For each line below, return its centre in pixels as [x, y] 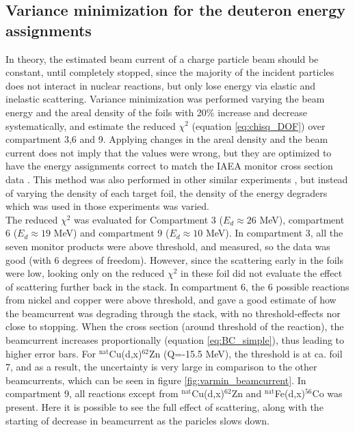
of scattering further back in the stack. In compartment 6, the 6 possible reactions [177, 286]
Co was [327, 393]
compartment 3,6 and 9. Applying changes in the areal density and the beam [167, 139]
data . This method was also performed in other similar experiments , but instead [177, 179]
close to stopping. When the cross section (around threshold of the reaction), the [175, 326]
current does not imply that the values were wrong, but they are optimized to [169, 152]
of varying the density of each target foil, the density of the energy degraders [167, 192]
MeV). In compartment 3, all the [274, 233]
